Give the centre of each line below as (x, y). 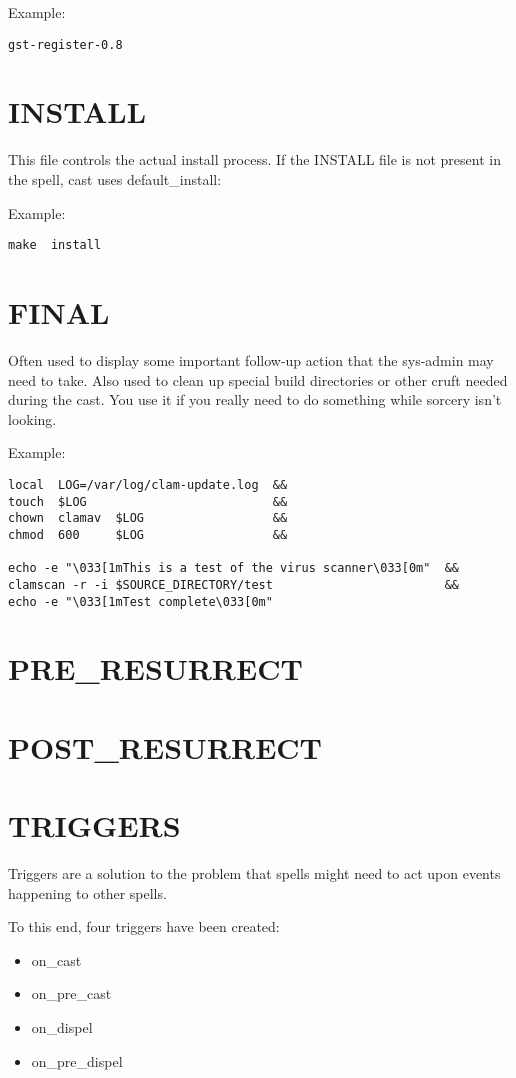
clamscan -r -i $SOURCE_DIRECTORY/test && (234, 584)
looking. (32, 418)
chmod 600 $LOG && (148, 534)
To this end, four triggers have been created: (144, 926)
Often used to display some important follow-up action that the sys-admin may (251, 359)
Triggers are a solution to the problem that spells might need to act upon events (254, 873)
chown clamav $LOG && (148, 518)
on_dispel (62, 1027)
